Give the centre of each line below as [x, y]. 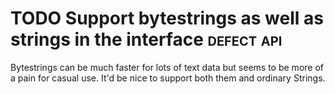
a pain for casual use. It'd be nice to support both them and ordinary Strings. [168, 78]
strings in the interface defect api [146, 39]
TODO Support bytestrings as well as [167, 18]
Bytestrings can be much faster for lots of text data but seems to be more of [167, 67]
